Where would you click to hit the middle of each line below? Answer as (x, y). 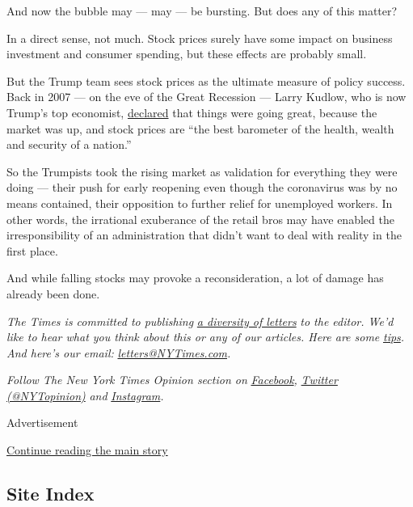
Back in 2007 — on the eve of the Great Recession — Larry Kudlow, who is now (206, 97)
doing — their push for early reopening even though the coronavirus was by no (202, 187)
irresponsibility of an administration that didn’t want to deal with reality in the (204, 235)
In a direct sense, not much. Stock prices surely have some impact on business (200, 38)
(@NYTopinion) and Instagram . (85, 395)
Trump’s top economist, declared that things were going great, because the (192, 112)
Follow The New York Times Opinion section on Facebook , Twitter (172, 380)
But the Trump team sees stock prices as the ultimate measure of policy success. (206, 80)
